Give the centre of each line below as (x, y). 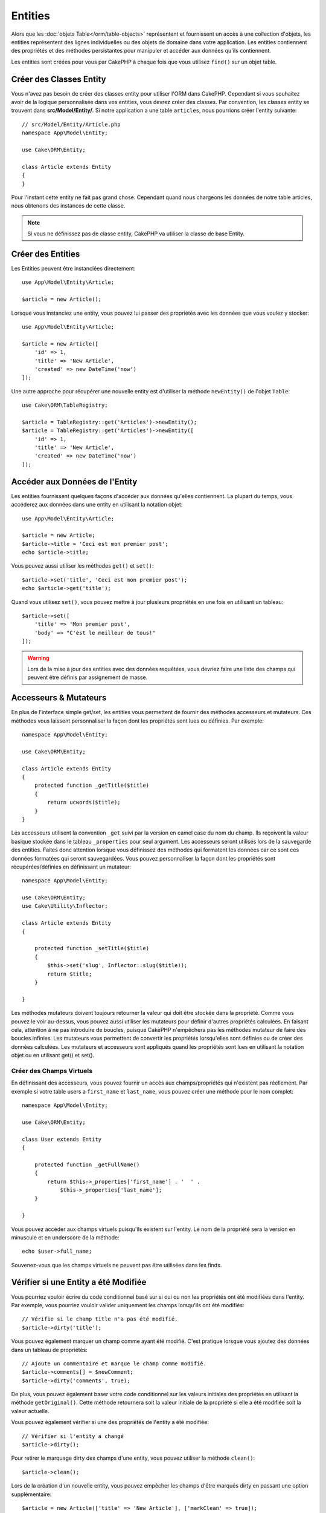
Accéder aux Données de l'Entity (74, 481)
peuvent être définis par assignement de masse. (88, 677)
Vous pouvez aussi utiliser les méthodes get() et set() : (82, 566)
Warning (38, 658)
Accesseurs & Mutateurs (59, 698)
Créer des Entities (46, 254)
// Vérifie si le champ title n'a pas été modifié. (100, 1319)
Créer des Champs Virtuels (52, 1071)
